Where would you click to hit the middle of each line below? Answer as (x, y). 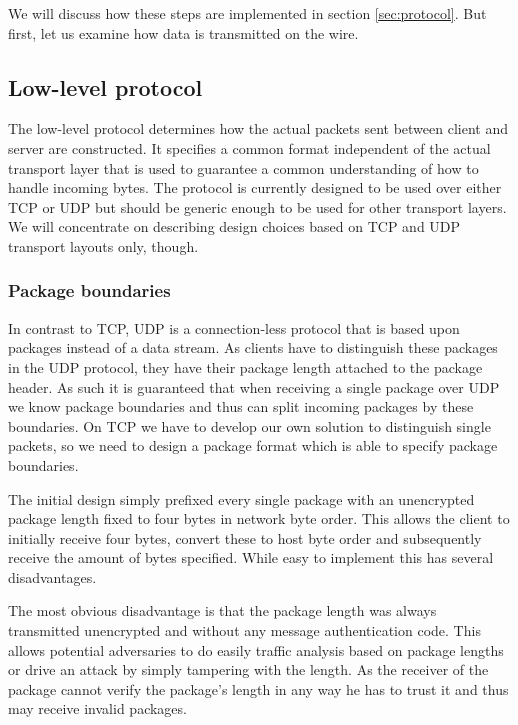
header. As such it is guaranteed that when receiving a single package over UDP (254, 386)
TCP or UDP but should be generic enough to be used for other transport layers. (257, 206)
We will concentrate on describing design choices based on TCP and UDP (234, 226)
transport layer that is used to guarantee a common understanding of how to (243, 167)
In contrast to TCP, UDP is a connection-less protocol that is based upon (234, 327)
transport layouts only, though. (103, 245)
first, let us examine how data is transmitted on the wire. (183, 32)
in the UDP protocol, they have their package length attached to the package (245, 366)
